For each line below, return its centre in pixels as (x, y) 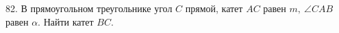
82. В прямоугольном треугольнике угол (89, 8)
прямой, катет (214, 8)
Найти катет (68, 21)
